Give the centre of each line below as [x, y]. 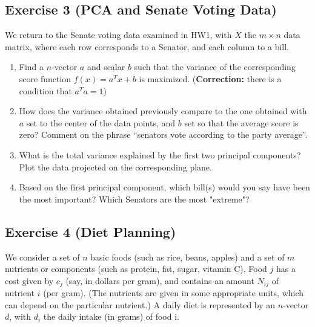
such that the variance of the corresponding [215, 67]
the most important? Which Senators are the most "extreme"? [134, 199]
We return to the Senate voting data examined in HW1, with [118, 35]
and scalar [106, 67]
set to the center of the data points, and [101, 122]
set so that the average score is [241, 122]
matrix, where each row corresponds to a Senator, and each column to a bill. [147, 46]
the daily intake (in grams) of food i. [111, 316]
